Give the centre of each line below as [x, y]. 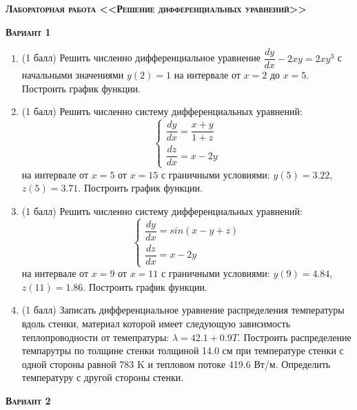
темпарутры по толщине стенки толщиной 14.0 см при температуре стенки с [183, 350]
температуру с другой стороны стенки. [103, 377]
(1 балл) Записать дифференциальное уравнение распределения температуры [183, 310]
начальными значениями [73, 75]
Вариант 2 [28, 400]
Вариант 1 [28, 31]
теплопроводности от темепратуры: [95, 337]
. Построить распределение [294, 337]
